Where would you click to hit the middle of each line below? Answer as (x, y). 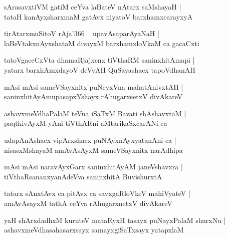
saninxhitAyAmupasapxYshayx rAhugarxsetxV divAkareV (93, 96)
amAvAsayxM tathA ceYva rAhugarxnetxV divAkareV (88, 203)
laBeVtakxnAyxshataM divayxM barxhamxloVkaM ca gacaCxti (102, 43)
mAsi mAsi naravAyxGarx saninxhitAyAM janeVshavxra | (93, 167)
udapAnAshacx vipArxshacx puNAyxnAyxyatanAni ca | (90, 140)
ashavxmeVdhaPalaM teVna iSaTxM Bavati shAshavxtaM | (95, 113)
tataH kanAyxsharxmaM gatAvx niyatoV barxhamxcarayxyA (98, 16)
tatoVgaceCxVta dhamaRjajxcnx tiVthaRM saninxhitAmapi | (99, 60)
